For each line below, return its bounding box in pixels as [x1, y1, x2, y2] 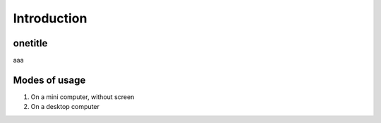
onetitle [13, 37, 48, 49]
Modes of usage [13, 74, 86, 86]
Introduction [13, 11, 87, 26]
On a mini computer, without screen [30, 92, 135, 101]
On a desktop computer [30, 103, 100, 111]
